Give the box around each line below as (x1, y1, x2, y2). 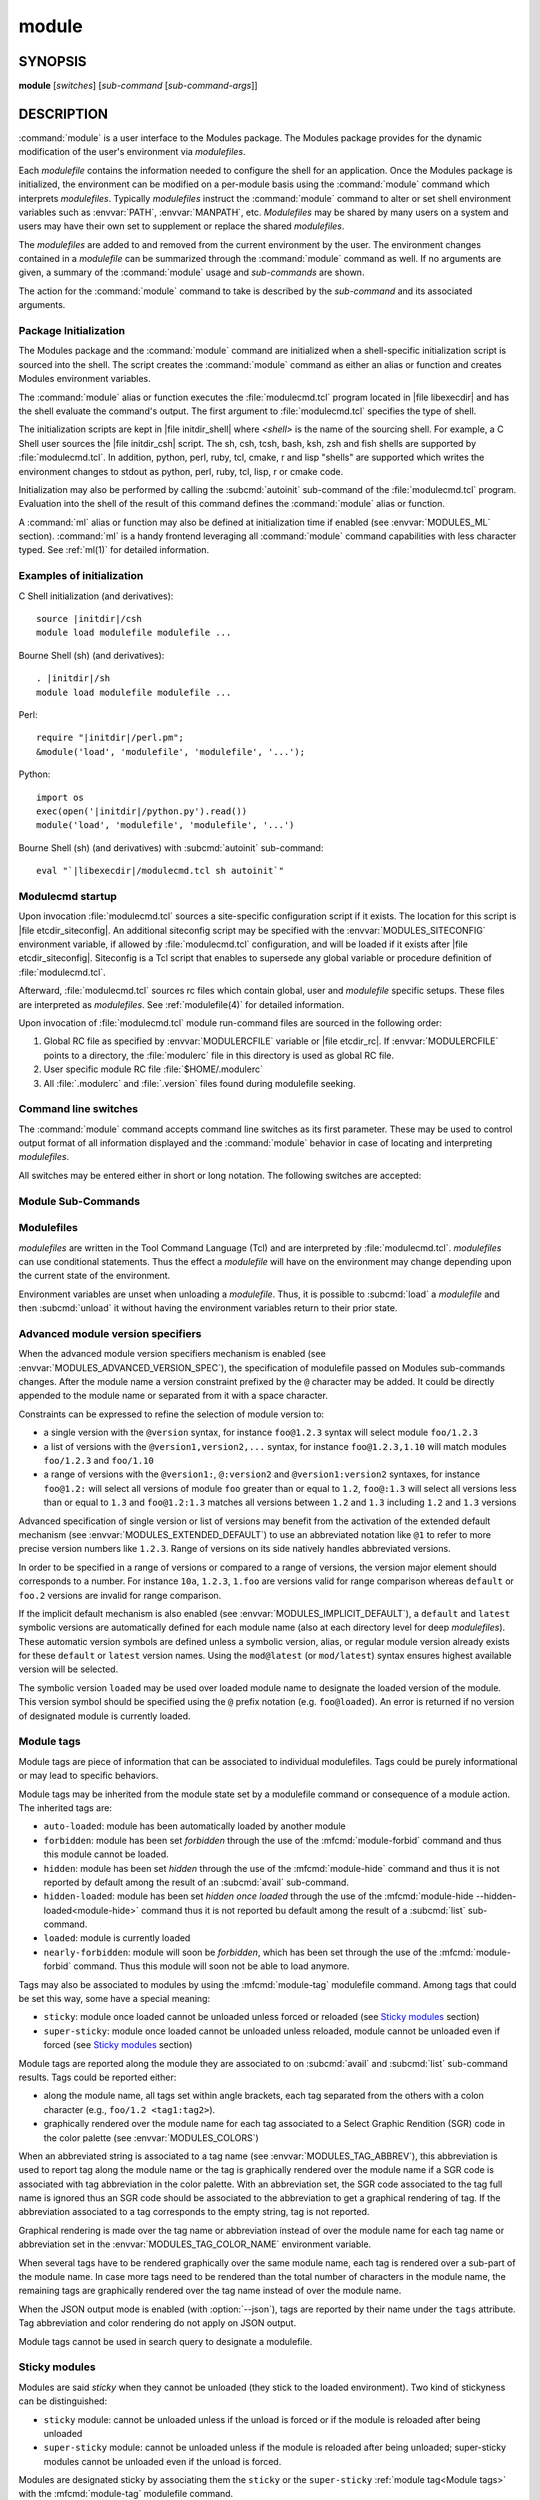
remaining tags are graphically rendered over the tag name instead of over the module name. (18, 2285, 402, 2297)
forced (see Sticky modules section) (43, 2039, 193, 2051)
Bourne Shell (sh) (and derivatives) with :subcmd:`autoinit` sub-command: (18, 841, 324, 854)
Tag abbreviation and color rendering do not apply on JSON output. (18, 2317, 297, 2329)
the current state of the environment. (18, 1270, 171, 1282)
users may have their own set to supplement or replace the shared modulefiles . (18, 220, 345, 232)
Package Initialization (18, 324, 125, 338)
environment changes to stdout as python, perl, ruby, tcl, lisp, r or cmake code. (18, 465, 344, 477)
